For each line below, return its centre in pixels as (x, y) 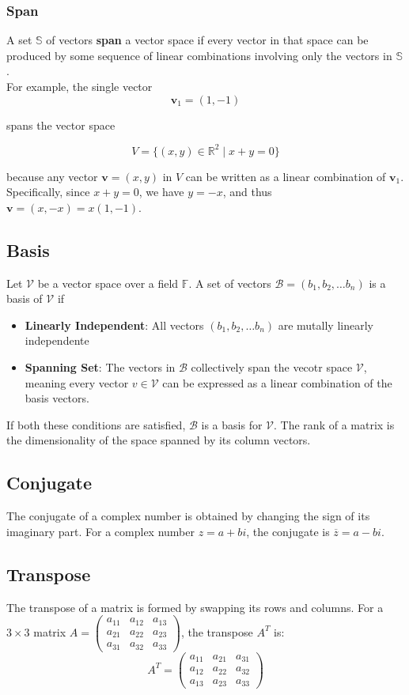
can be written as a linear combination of (286, 176)
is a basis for (232, 424)
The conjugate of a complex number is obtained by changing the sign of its (188, 516)
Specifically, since (48, 192)
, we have (161, 192)
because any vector (52, 176)
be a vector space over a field (108, 283)
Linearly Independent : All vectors (114, 325)
